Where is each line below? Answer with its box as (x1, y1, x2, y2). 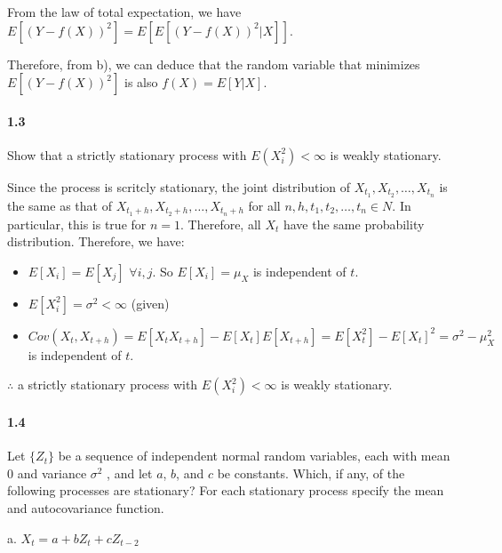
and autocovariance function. (7, 499, 164, 517)
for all (248, 196, 281, 214)
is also (124, 73, 158, 92)
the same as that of (7, 196, 112, 214)
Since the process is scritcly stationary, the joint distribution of (7, 177, 351, 196)
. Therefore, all (180, 214, 261, 233)
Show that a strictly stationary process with (7, 145, 247, 164)
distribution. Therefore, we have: (7, 232, 185, 251)
